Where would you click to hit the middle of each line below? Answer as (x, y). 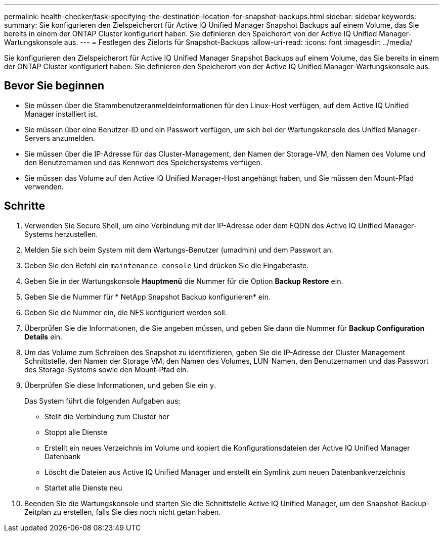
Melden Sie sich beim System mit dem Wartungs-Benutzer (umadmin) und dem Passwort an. (179, 250)
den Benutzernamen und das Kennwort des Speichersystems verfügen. (143, 162)
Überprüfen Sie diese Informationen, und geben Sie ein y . (120, 385)
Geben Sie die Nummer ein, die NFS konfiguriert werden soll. (126, 312)
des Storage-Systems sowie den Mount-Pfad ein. (106, 369)
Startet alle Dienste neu (83, 488)
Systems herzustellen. (61, 234)
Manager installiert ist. (61, 114)
